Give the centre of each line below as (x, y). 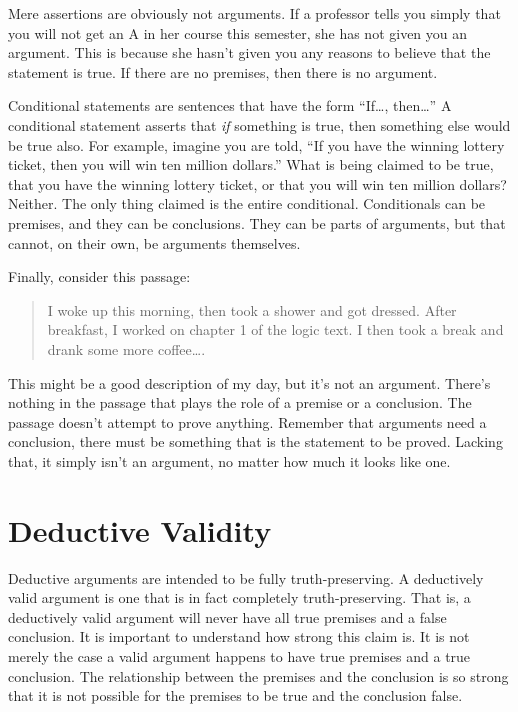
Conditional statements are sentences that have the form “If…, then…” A (230, 105)
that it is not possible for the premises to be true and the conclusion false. (235, 695)
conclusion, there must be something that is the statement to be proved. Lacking (255, 441)
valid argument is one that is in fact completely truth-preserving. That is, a (239, 597)
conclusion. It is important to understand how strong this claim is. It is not (239, 636)
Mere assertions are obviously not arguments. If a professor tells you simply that (254, 13)
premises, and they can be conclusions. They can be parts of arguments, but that (257, 222)
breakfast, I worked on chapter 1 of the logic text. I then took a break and (275, 329)
